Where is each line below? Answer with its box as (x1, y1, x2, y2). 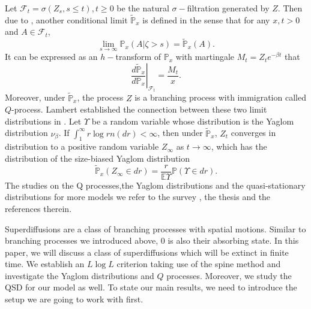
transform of (115, 50, 162, 63)
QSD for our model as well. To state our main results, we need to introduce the (5, 281, 297, 293)
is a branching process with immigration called (134, 91, 306, 104)
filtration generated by (187, 2, 270, 14)
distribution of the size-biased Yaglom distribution (5, 152, 190, 165)
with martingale (175, 50, 235, 63)
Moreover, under (5, 91, 65, 104)
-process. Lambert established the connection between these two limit (11, 103, 267, 116)
